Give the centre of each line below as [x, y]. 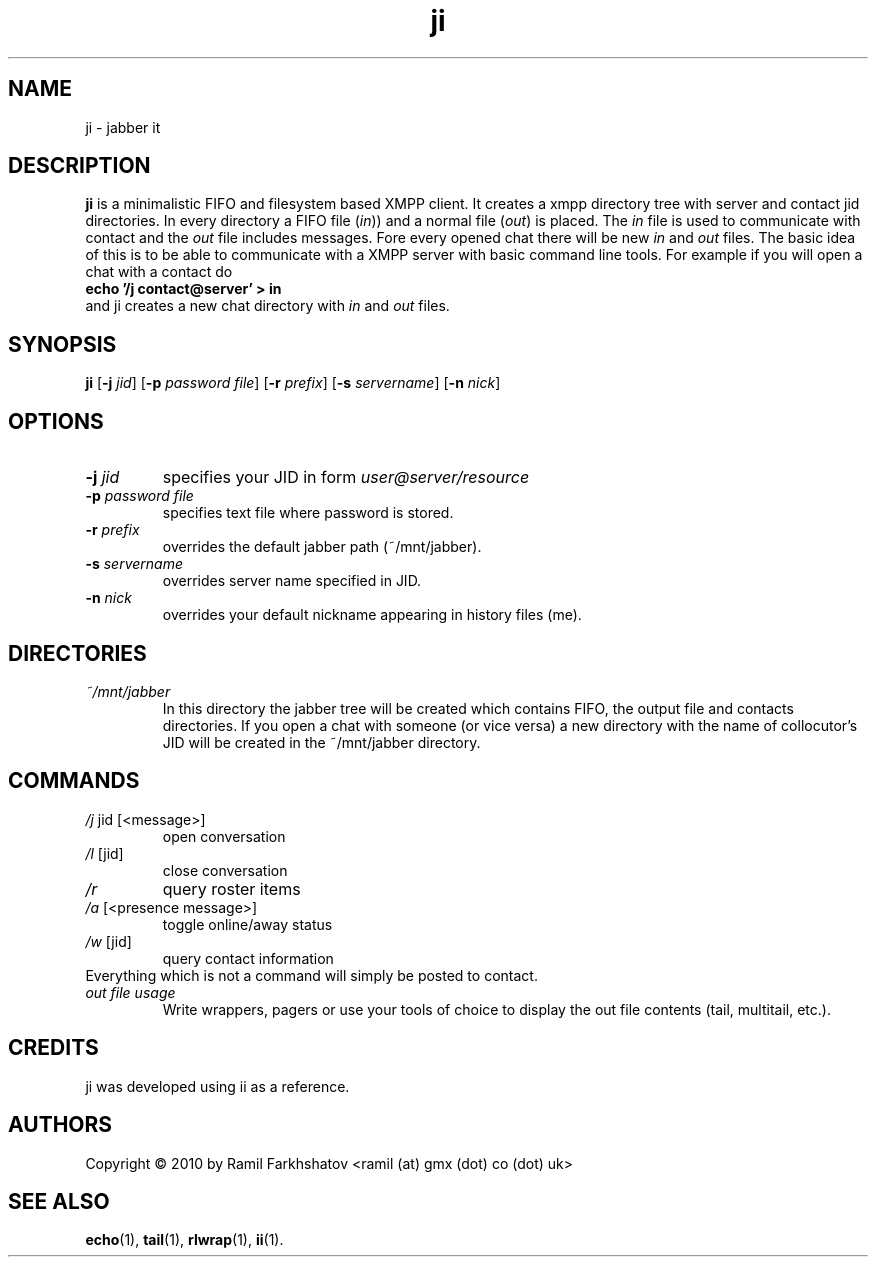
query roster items [231, 888]
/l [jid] [104, 853]
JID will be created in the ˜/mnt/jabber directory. [321, 742]
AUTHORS [60, 1125]
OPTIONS [56, 421]
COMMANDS [74, 781]
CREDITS [53, 1048]
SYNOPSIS [62, 344]
